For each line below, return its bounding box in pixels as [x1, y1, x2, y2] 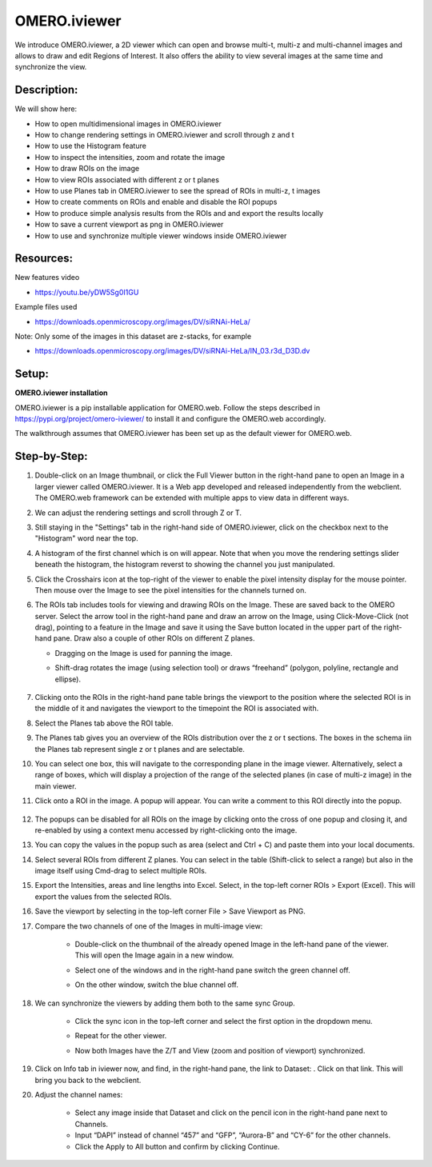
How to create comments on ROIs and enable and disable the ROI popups [34, 197, 278, 207]
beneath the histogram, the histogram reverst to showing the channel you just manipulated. [34, 560, 335, 570]
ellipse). [54, 674, 82, 684]
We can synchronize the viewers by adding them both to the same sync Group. [34, 998, 295, 1008]
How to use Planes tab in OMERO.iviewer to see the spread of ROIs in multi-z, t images [34, 186, 321, 195]
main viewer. [34, 781, 77, 791]
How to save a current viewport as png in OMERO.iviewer [34, 220, 224, 230]
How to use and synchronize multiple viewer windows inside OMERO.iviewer [34, 230, 287, 240]
